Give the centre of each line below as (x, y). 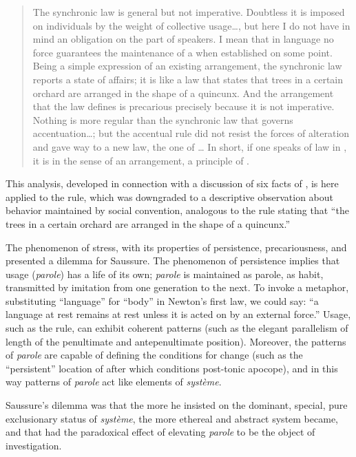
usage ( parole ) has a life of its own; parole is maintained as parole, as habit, (165, 274)
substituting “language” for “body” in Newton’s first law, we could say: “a (162, 300)
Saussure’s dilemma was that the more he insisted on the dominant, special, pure (177, 405)
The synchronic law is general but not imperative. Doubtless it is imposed (189, 12)
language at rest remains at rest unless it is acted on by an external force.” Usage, (178, 314)
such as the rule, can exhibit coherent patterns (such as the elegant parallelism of (177, 328)
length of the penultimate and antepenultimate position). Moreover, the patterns (176, 341)
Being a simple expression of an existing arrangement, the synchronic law (187, 66)
